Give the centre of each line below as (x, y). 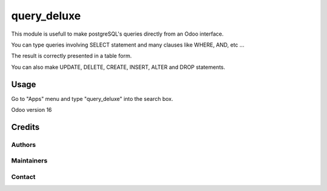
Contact (23, 176)
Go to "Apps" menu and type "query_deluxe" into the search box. (92, 99)
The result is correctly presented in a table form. (71, 56)
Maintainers (29, 161)
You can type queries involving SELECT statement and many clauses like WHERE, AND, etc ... (128, 45)
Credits (25, 127)
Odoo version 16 (31, 110)
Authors (24, 144)
